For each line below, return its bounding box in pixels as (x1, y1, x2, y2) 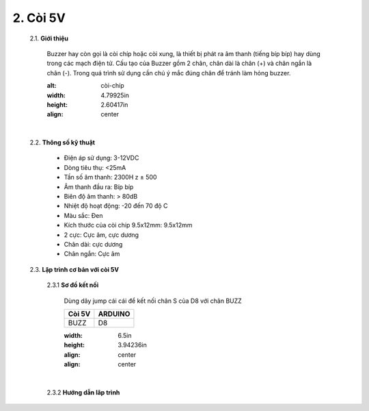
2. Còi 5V (12, 10, 66, 25)
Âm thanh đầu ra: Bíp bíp (64, 182, 134, 191)
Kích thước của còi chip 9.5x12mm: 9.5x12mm (64, 221, 193, 229)
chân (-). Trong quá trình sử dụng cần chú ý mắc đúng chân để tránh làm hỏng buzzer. (46, 68, 291, 77)
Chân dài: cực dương (64, 240, 123, 248)
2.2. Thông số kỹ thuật (29, 138, 96, 147)
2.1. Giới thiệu (29, 34, 68, 42)
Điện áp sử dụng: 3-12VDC (64, 154, 139, 162)
